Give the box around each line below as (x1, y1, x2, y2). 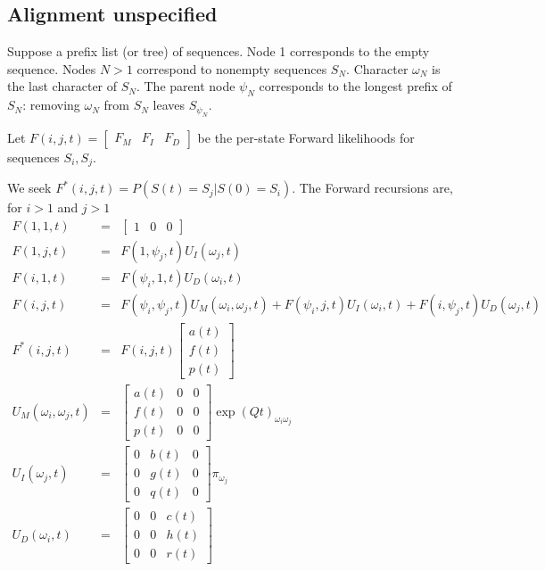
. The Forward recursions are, (292, 178, 453, 197)
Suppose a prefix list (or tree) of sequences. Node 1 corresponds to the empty (7, 42, 430, 61)
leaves (153, 95, 186, 114)
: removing (22, 95, 80, 114)
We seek (7, 178, 52, 197)
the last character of (7, 77, 118, 95)
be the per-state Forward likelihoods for (197, 128, 415, 146)
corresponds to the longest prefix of (259, 77, 452, 95)
